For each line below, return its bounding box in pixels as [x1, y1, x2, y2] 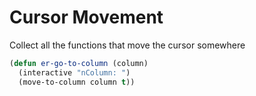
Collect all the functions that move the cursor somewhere [9, 39, 246, 51]
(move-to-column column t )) [18, 77, 136, 87]
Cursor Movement [9, 6, 164, 29]
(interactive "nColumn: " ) [18, 67, 131, 78]
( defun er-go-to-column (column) [9, 58, 149, 68]
